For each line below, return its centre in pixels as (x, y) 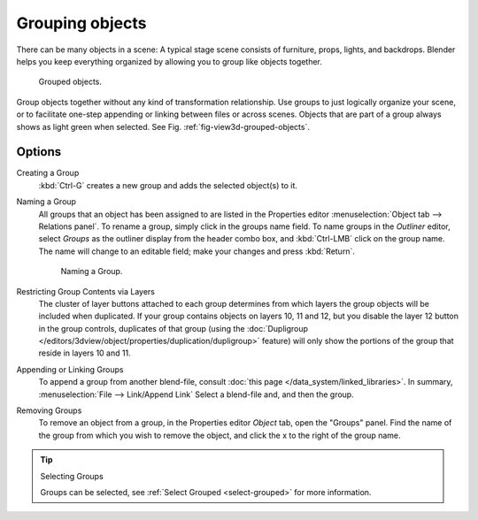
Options (39, 152)
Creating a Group (48, 173)
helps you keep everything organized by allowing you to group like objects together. (170, 61)
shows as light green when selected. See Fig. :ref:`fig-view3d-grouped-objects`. (163, 126)
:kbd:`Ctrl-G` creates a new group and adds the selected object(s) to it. (168, 185)
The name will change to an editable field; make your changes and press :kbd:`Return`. (197, 251)
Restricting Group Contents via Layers (85, 291)
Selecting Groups (72, 476)
